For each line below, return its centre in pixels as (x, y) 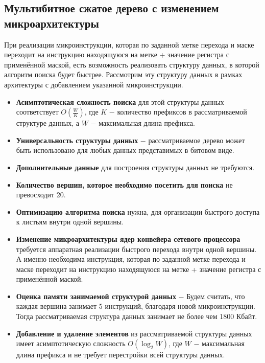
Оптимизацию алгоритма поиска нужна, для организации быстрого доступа (138, 211)
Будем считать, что (216, 296)
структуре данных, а (48, 123)
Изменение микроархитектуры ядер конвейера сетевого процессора (128, 239)
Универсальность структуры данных (77, 140)
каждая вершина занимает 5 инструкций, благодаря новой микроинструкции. (136, 306)
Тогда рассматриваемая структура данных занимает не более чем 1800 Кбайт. (137, 316)
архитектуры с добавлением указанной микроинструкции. (94, 84)
